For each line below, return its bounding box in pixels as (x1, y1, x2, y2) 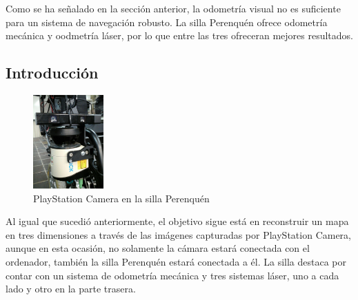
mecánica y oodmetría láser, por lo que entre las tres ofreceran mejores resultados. (6, 28, 353, 43)
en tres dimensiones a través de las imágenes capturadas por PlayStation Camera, (6, 227, 352, 242)
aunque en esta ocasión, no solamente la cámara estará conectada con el (6, 241, 310, 255)
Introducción (6, 62, 99, 83)
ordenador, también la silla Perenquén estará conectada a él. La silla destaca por (6, 254, 346, 268)
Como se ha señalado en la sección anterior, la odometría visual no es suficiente (6, 1, 341, 15)
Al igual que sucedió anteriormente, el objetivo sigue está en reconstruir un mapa (6, 214, 349, 228)
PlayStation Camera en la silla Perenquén (33, 191, 210, 205)
